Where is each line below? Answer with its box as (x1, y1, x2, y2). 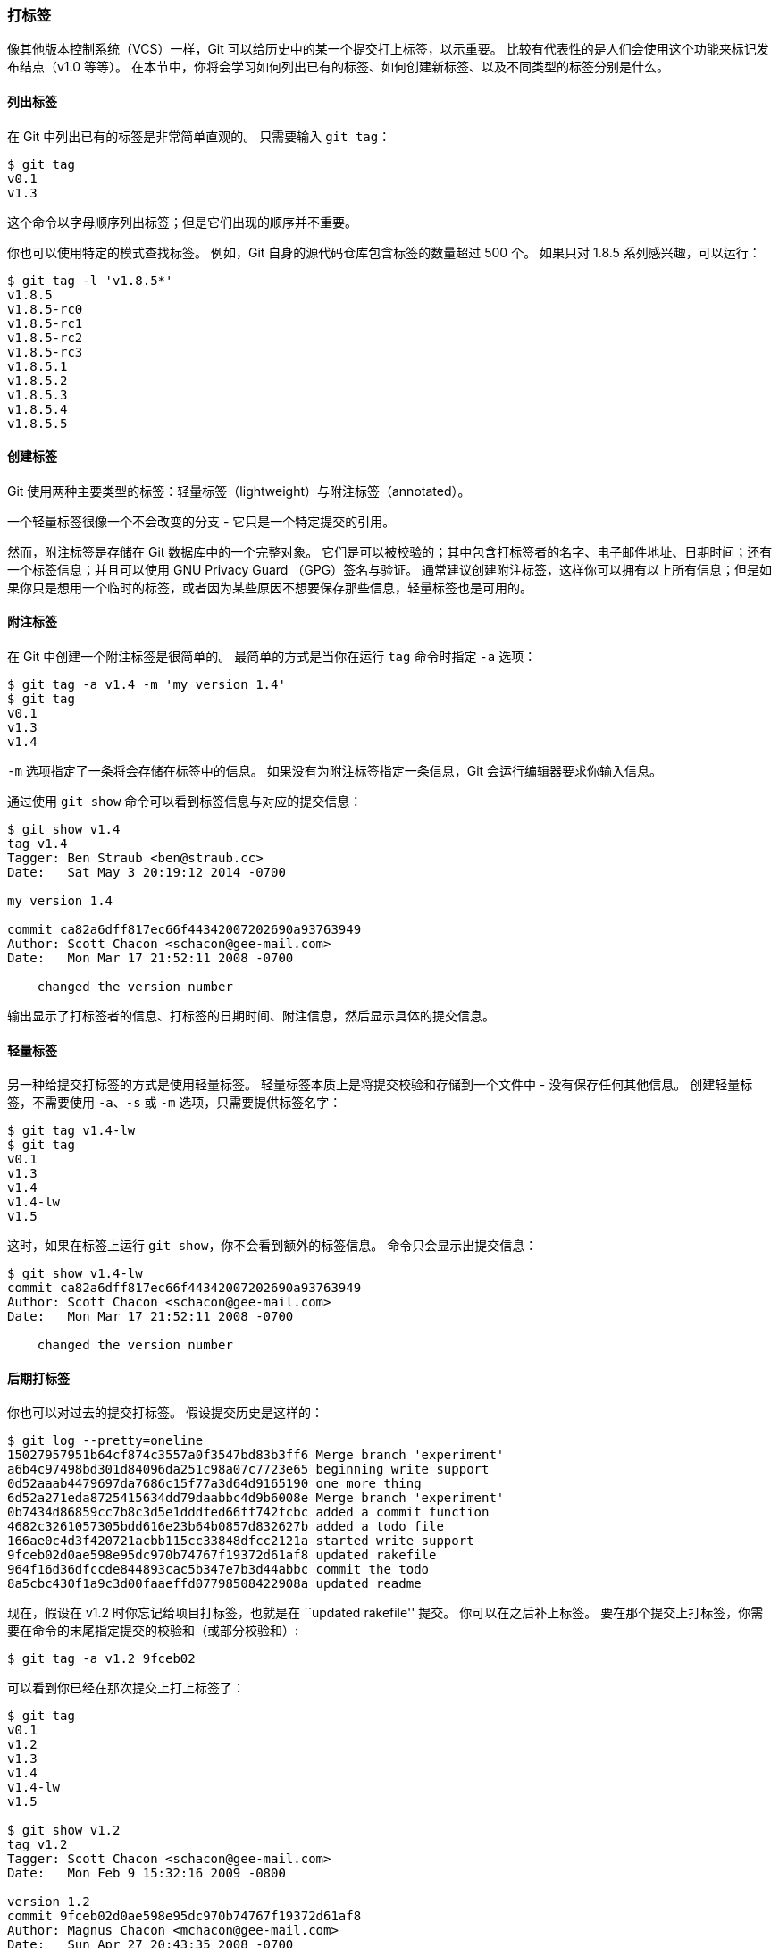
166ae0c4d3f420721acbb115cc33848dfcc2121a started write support (7, 1533, 474, 1549)
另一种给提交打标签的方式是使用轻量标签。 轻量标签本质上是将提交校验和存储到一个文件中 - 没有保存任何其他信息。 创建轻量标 (7, 1077, 753, 1093)
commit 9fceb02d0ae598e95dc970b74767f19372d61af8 (7, 1909, 362, 1924)
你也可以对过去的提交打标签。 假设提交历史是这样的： (7, 1405, 323, 1421)
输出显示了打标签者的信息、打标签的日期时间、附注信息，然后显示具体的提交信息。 (7, 1008, 495, 1024)
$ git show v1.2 (7, 1823, 121, 1838)
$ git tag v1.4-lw (7, 1123, 136, 1138)
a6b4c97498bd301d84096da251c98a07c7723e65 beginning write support (7, 1462, 490, 1477)
